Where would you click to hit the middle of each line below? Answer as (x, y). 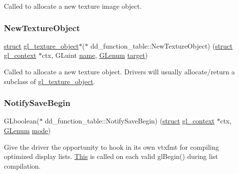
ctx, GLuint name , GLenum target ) (95, 55)
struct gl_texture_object (41, 45)
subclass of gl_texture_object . (50, 81)
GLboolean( (22, 121)
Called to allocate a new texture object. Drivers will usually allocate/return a (119, 71)
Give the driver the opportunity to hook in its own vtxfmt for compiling (111, 147)
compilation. (22, 165)
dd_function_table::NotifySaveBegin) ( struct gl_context (130, 121)
